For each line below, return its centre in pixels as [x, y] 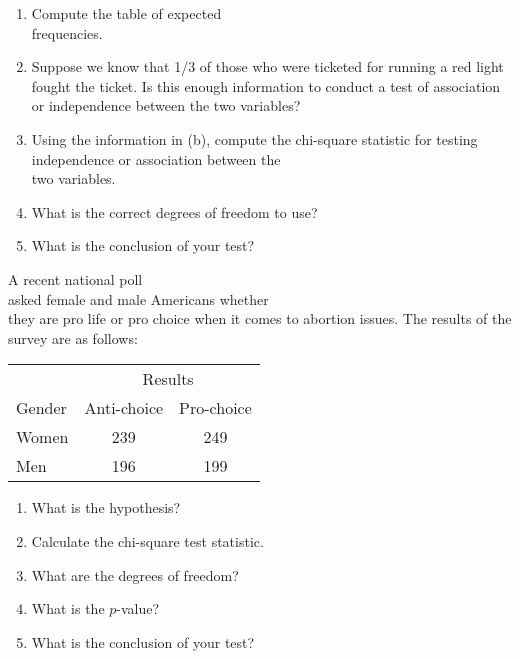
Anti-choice [124, 408]
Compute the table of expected [126, 13]
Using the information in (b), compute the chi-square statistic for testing [254, 138]
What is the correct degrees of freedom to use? [174, 211]
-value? [138, 608]
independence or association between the [156, 158]
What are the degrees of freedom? [135, 574]
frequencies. [67, 32]
